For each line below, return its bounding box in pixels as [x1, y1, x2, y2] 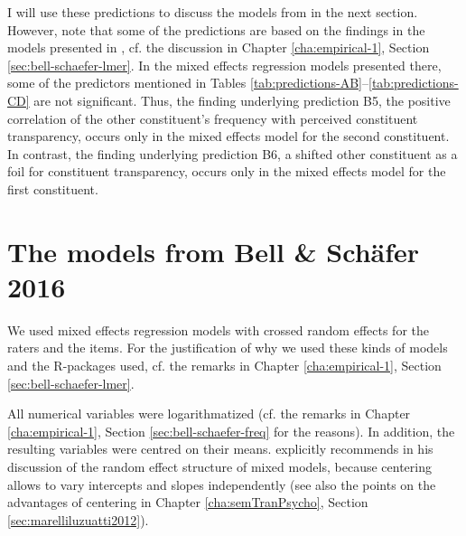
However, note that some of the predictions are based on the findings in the [7, 20, 425, 39]
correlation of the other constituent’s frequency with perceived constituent [7, 108, 418, 127]
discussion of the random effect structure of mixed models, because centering [7, 457, 432, 475]
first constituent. [7, 179, 98, 198]
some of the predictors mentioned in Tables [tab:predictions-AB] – [7, 73, 369, 92]
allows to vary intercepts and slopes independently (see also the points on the [7, 475, 436, 494]
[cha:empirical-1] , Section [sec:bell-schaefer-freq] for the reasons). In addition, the [7, 421, 455, 440]
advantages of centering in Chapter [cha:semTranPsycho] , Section [7, 493, 368, 512]
